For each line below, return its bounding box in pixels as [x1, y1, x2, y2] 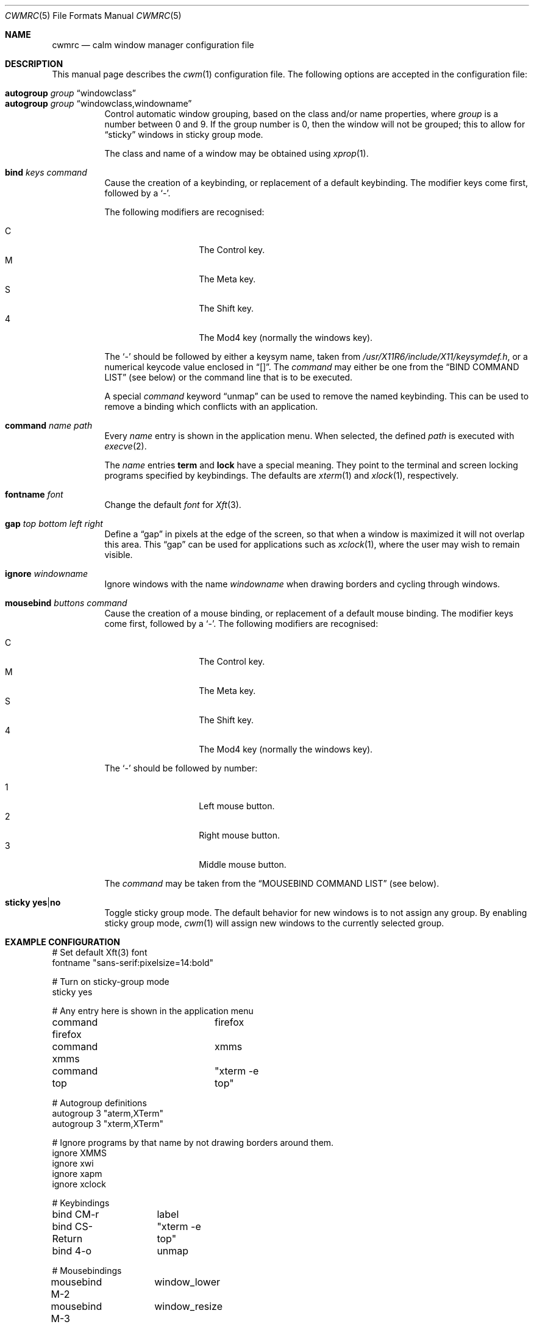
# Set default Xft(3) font [52, 947, 148, 957]
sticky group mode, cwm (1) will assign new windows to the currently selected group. [104, 918, 444, 928]
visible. [104, 549, 133, 560]
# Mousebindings [52, 1265, 122, 1276]
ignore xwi [52, 1158, 94, 1168]
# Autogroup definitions [52, 1098, 147, 1108]
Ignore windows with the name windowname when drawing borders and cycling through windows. [104, 579, 500, 589]
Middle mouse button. [199, 859, 287, 870]
